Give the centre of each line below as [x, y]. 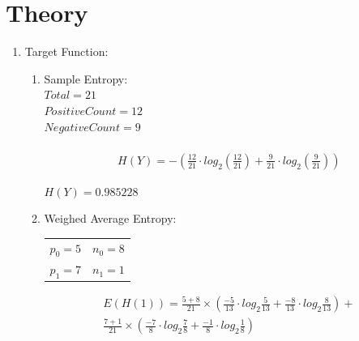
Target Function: [66, 51]
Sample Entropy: [86, 78]
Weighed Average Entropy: [110, 218]
